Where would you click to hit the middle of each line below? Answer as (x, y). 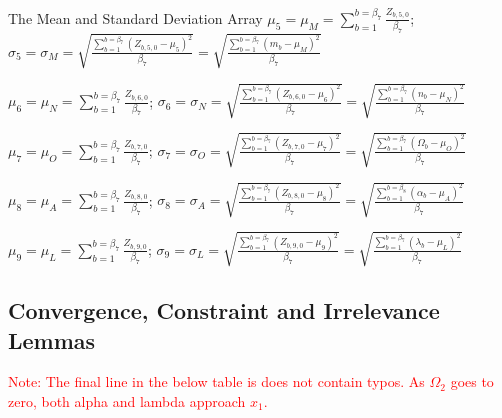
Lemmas (52, 339)
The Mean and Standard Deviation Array (135, 17)
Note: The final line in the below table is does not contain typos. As (216, 381)
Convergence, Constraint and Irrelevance (224, 310)
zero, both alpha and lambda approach (127, 400)
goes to (472, 381)
